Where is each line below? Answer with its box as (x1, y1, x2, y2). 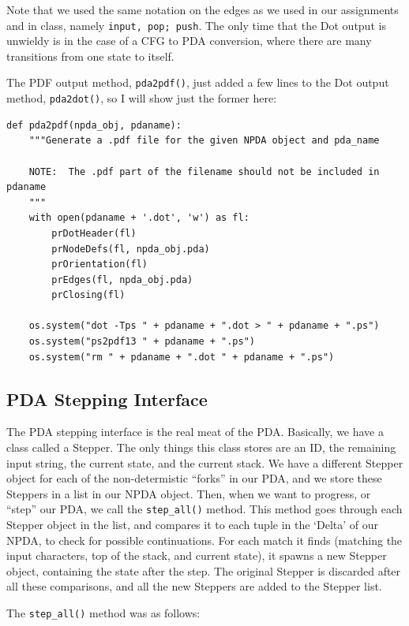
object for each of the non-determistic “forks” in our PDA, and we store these (6, 470, 382, 486)
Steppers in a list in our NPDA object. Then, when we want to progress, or (6, 485, 371, 501)
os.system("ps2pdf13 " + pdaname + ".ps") (28, 336, 255, 348)
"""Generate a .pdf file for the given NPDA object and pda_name (28, 135, 380, 147)
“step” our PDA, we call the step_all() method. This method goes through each (6, 501, 403, 517)
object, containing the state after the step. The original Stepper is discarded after (6, 562, 401, 579)
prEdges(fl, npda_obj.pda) (51, 274, 193, 285)
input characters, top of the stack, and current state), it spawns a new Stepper (6, 547, 387, 564)
